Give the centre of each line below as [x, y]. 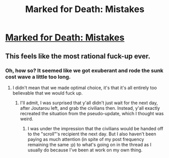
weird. [26, 119]
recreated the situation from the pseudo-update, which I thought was [92, 113]
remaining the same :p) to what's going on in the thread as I [89, 144]
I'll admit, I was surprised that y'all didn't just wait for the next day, [89, 103]
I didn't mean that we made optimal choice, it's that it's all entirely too [85, 88]
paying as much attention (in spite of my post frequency [86, 139]
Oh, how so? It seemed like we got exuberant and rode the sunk [84, 70]
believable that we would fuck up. [48, 93]
